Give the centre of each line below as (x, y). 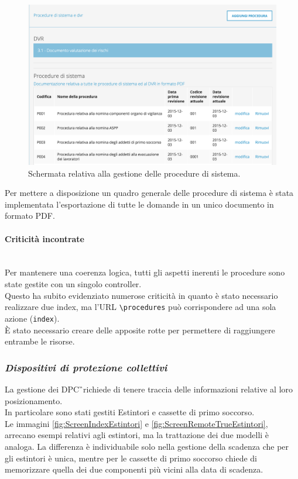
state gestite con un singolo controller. (73, 284)
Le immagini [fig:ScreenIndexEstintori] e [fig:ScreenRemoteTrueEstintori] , (136, 423)
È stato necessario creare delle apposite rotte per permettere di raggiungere (140, 330)
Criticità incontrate (44, 238)
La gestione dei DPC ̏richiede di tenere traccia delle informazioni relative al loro (149, 389)
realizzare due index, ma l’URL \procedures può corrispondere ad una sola (141, 307)
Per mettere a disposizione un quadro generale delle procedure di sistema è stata (149, 193)
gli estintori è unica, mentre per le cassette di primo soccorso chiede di (131, 458)
